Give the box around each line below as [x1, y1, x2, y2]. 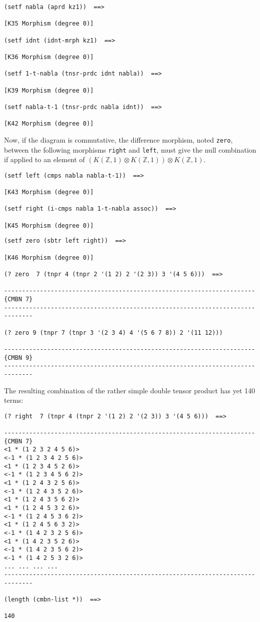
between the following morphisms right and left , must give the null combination [4, 144, 256, 155]
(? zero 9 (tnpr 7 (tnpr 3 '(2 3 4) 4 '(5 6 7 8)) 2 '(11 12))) [4, 329, 223, 336]
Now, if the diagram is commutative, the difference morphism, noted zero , [4, 134, 233, 145]
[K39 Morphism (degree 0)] [4, 87, 94, 94]
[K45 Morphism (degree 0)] [4, 222, 94, 229]
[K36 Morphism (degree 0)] [4, 53, 94, 61]
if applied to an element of [4, 154, 85, 165]
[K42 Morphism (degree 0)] [4, 120, 94, 128]
